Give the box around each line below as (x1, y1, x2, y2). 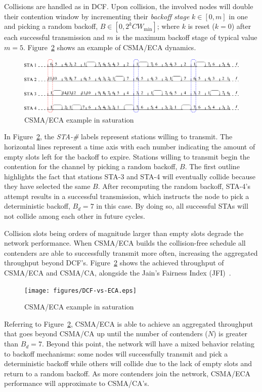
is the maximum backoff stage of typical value (115, 32, 257, 43)
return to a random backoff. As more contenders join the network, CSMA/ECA (4, 368, 251, 378)
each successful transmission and (4, 32, 105, 43)
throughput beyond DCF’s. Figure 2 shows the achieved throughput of (4, 257, 224, 268)
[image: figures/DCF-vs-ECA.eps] (24, 287, 137, 294)
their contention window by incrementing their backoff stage (4, 11, 190, 21)
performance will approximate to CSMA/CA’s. (4, 378, 149, 388)
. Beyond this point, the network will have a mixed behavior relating (41, 338, 254, 349)
